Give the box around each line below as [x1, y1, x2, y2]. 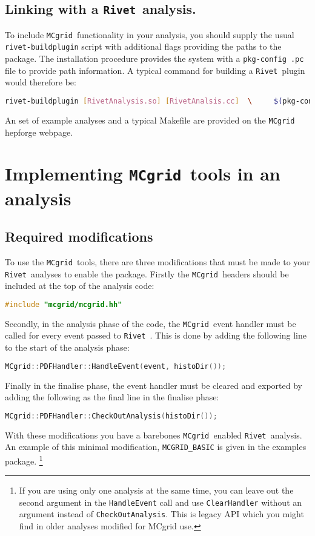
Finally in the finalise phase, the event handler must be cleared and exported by [5, 379, 302, 391]
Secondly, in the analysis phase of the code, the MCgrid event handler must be [5, 317, 296, 329]
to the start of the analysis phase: [5, 341, 130, 354]
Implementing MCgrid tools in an [5, 161, 280, 186]
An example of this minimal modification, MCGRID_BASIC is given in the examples [5, 440, 307, 453]
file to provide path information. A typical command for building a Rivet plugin [5, 64, 305, 76]
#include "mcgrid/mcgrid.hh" [5, 300, 122, 309]
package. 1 [5, 452, 43, 467]
